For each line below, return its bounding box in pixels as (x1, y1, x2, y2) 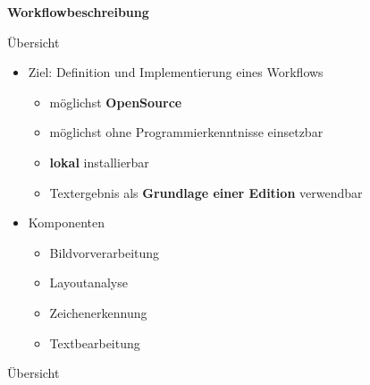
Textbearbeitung (49, 333, 140, 352)
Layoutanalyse (49, 273, 128, 292)
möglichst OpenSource (49, 92, 182, 111)
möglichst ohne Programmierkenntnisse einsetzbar (49, 123, 324, 141)
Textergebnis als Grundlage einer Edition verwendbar (49, 183, 363, 201)
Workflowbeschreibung (7, 3, 149, 21)
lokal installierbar (49, 152, 149, 171)
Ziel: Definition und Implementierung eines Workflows (28, 63, 324, 81)
